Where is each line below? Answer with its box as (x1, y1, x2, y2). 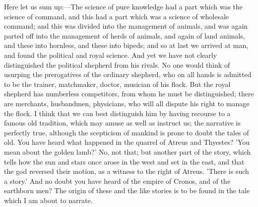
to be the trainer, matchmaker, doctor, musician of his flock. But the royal (4, 79, 231, 89)
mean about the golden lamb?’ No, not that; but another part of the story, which (4, 146, 251, 157)
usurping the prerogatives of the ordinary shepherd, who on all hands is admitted (4, 69, 252, 80)
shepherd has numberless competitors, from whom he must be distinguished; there (4, 88, 254, 99)
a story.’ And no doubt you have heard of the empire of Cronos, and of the (4, 175, 231, 186)
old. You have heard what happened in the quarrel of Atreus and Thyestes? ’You (4, 137, 250, 147)
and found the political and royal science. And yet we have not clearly (4, 49, 217, 60)
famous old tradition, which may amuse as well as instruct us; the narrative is (4, 118, 241, 128)
